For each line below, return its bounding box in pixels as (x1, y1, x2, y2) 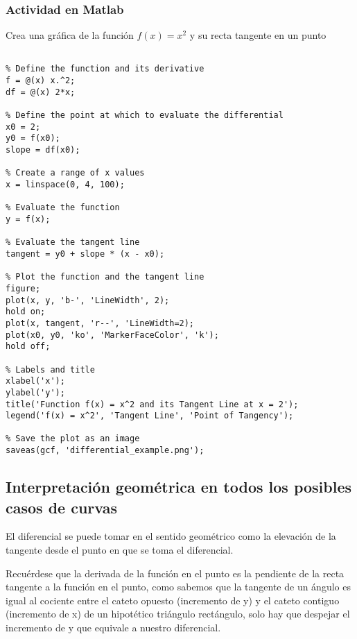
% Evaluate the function (6, 203, 120, 213)
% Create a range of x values (6, 168, 145, 178)
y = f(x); (6, 214, 51, 224)
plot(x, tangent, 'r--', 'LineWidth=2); (6, 318, 195, 328)
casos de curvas (6, 496, 117, 518)
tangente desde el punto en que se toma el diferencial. (6, 542, 234, 556)
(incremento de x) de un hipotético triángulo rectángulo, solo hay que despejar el (6, 606, 350, 621)
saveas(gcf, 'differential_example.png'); (6, 445, 204, 456)
